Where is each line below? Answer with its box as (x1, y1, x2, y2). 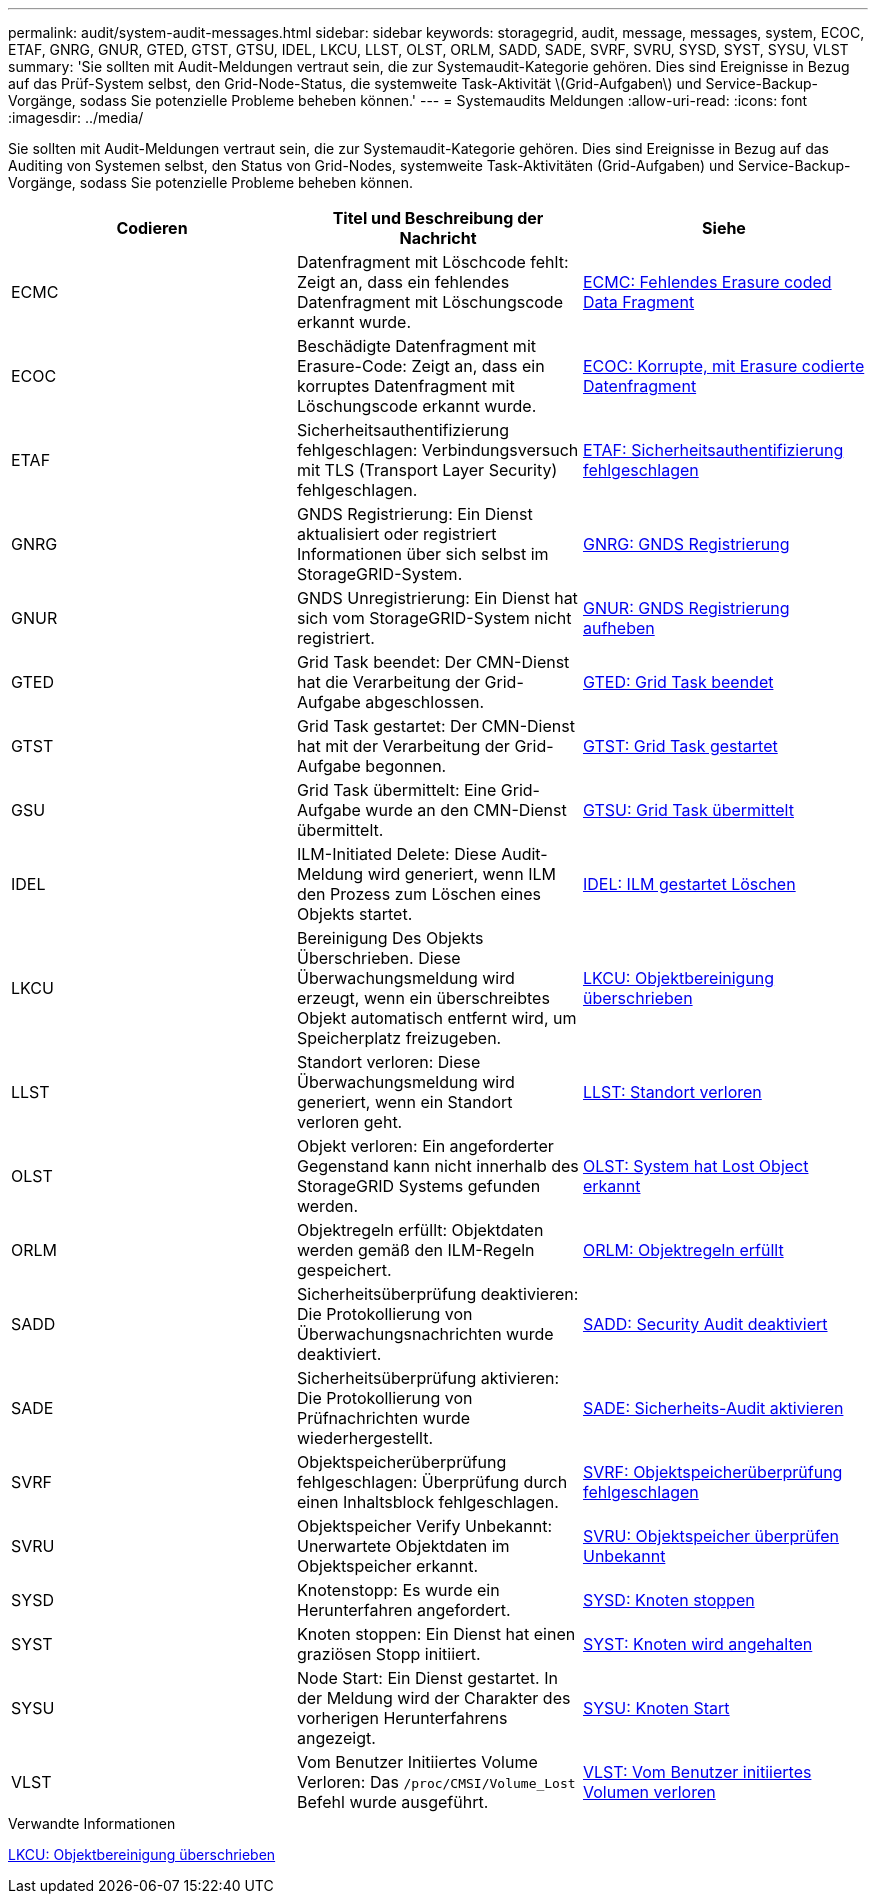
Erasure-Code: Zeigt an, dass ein (296, 356, 545, 376)
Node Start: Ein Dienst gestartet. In (296, 1668, 558, 1688)
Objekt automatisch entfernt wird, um (296, 1008, 577, 1028)
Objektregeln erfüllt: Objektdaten (296, 1220, 544, 1240)
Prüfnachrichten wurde (296, 1408, 471, 1428)
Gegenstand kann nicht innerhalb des (296, 1156, 579, 1176)
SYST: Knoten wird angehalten (582, 1634, 813, 1654)
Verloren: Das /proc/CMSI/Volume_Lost (296, 1772, 576, 1792)
